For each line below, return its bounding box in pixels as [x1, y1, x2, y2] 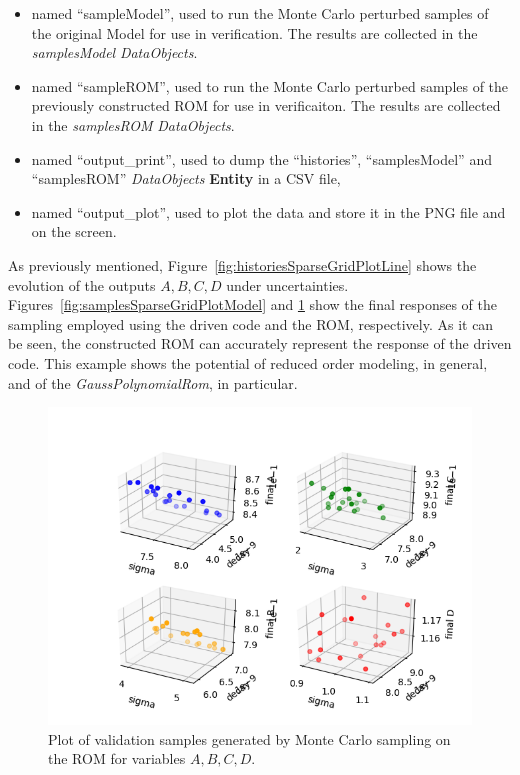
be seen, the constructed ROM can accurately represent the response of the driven [8, 333, 512, 354]
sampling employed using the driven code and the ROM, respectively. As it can [8, 313, 494, 334]
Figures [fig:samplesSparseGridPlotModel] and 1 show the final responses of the [8, 294, 497, 315]
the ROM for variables [48, 748, 186, 769]
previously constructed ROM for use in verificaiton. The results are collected [31, 95, 501, 116]
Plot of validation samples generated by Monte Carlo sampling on [48, 728, 451, 749]
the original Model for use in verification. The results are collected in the [31, 22, 478, 43]
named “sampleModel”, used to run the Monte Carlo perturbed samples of [31, 3, 489, 23]
